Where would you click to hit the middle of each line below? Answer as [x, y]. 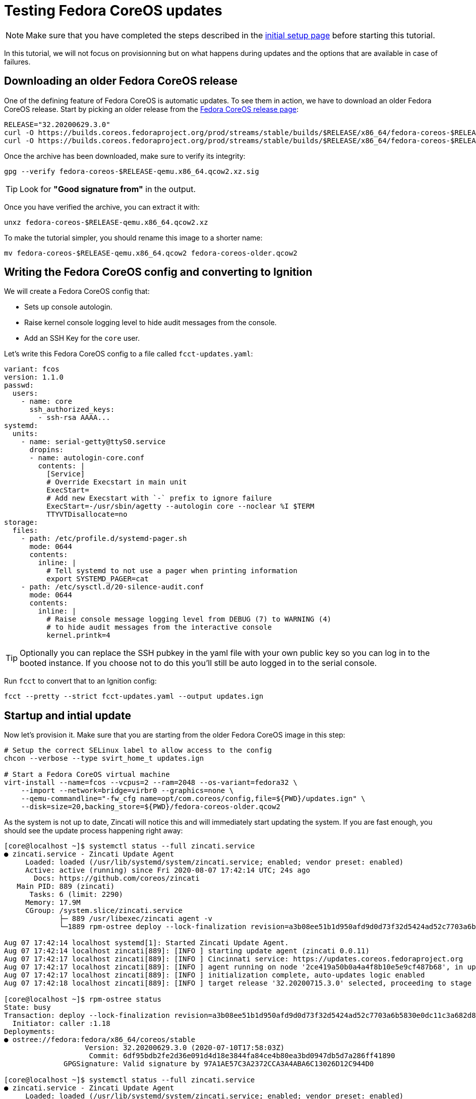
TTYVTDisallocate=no [87, 514]
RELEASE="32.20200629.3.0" [57, 124]
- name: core [46, 402]
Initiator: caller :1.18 [61, 1024]
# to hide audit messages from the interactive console [159, 627]
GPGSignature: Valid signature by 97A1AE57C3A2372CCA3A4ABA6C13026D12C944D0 [219, 1064]
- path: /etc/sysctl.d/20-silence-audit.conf [112, 587]
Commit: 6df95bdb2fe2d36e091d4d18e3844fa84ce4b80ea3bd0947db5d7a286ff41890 [242, 1056]
